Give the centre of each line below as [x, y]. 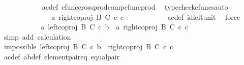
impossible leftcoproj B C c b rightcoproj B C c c [88, 46]
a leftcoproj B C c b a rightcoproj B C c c [115, 27]
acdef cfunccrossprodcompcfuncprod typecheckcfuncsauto [135, 7]
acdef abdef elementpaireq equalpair [62, 56]
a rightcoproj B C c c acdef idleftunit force [146, 17]
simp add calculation [37, 36]
